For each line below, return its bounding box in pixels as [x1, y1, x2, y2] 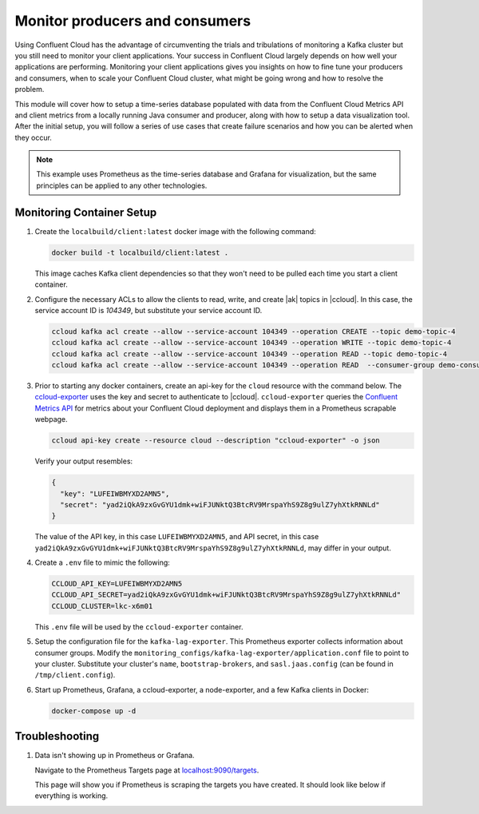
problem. [14, 85, 45, 94]
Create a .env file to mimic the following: [34, 558, 171, 567]
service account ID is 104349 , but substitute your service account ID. [34, 305, 263, 315]
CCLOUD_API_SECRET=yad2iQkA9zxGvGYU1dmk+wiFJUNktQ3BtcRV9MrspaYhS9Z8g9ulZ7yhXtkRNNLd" [51, 590, 402, 599]
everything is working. [34, 791, 109, 800]
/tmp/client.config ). [34, 670, 116, 680]
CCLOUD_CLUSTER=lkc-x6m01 [51, 602, 153, 610]
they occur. [14, 133, 52, 142]
